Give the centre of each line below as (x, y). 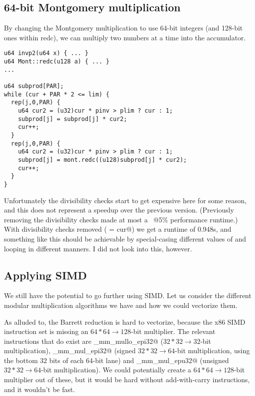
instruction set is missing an (46, 331)
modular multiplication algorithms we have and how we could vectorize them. (121, 305)
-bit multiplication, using (212, 350)
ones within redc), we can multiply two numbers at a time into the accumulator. (125, 37)
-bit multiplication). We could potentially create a (116, 370)
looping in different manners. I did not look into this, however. (98, 248)
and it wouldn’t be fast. (40, 389)
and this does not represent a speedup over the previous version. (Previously (119, 210)
